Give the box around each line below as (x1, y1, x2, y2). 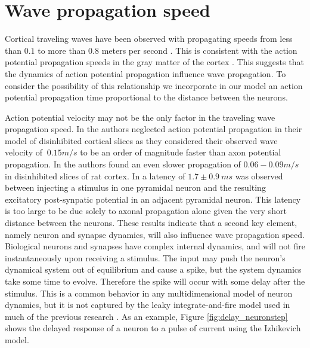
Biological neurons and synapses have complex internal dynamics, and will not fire (5, 240, 305, 252)
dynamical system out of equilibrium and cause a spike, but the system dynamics (5, 263, 302, 276)
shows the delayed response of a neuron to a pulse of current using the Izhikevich (5, 322, 301, 334)
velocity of (5, 146, 42, 158)
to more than (38, 44, 86, 56)
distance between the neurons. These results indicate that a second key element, (5, 216, 297, 229)
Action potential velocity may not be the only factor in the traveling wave (5, 111, 275, 123)
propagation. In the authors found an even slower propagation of (5, 158, 241, 170)
